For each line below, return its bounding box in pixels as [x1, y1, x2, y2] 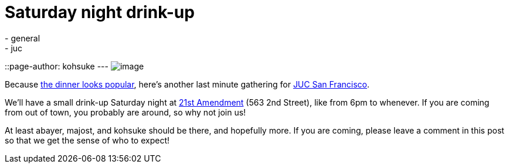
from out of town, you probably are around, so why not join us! [5, 107, 246, 117]
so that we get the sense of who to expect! [5, 135, 169, 145]
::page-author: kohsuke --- [5, 61, 108, 71]
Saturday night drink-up [5, 2, 195, 22]
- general [5, 33, 40, 43]
